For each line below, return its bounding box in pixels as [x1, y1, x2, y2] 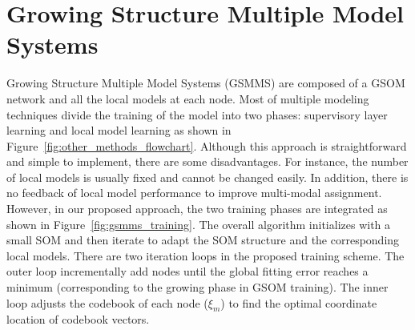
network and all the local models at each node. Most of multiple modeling [6, 90, 369, 107]
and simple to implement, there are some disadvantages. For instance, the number [6, 153, 409, 170]
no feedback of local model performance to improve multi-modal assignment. [6, 184, 382, 201]
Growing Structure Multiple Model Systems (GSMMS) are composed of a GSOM [6, 74, 405, 91]
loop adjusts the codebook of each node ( [6, 294, 208, 311]
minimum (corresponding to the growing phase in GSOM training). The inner [6, 279, 389, 296]
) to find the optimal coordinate [220, 294, 377, 311]
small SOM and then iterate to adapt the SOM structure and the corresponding [6, 231, 400, 248]
